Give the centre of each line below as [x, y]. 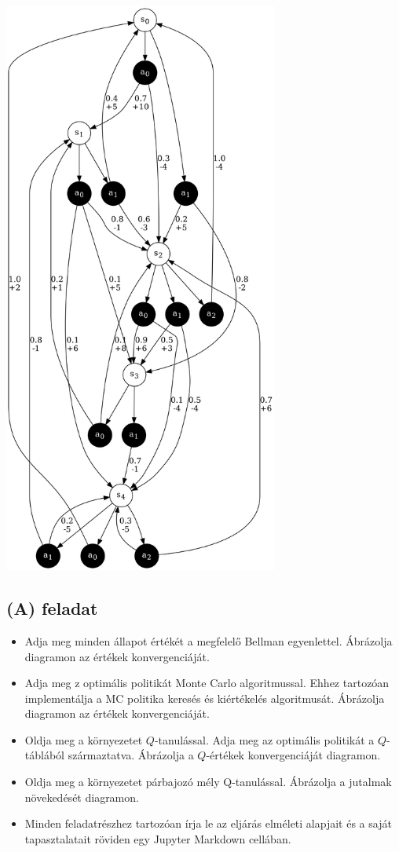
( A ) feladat [52, 608]
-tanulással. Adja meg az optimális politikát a [264, 739]
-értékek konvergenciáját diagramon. [293, 755]
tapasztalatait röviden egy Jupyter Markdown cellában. [158, 838]
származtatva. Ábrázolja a [131, 755]
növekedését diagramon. [82, 797]
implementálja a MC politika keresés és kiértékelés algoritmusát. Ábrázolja [205, 698]
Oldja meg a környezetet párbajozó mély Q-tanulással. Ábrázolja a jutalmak [208, 782]
